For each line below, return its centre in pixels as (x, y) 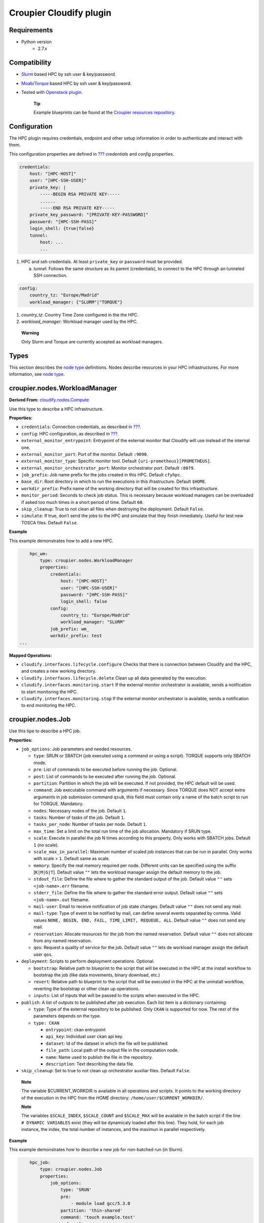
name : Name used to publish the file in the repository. (99, 1057)
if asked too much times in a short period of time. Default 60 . (82, 502)
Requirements (31, 30)
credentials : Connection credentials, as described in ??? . (81, 427)
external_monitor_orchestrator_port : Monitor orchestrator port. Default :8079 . (108, 468)
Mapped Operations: (31, 655)
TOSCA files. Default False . (50, 522)
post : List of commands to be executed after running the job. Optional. (105, 776)
